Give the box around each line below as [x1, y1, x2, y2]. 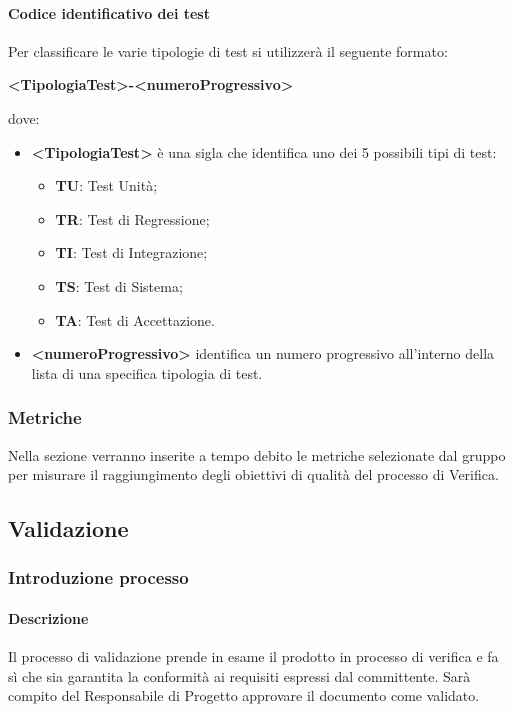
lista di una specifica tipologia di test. [31, 362, 263, 383]
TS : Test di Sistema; [55, 275, 183, 296]
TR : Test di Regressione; [55, 208, 210, 229]
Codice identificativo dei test [8, 2, 210, 23]
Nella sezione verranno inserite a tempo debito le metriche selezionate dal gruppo [8, 444, 506, 465]
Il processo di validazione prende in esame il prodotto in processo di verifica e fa [8, 646, 499, 667]
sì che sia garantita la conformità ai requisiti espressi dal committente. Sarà [8, 665, 471, 686]
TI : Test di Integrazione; [55, 242, 208, 263]
